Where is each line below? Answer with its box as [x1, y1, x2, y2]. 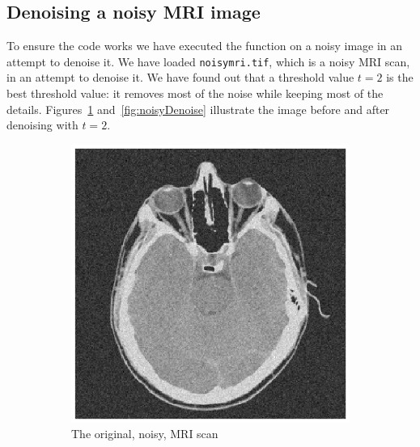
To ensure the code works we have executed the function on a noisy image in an [6, 37, 403, 54]
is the [386, 69, 414, 86]
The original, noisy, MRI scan [71, 425, 218, 442]
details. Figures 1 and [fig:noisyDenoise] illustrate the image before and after [6, 100, 390, 117]
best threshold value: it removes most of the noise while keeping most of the [6, 85, 384, 102]
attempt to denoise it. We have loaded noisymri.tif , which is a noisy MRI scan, [6, 53, 410, 70]
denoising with [6, 116, 78, 133]
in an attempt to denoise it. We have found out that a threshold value [6, 69, 354, 86]
